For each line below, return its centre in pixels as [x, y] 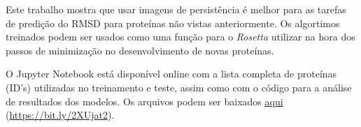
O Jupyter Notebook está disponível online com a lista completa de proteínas [171, 74]
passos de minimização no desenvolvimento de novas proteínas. [140, 50]
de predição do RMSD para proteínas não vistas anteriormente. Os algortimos [173, 23]
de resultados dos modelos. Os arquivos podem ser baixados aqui [144, 101]
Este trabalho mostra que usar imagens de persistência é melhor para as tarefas [176, 9]
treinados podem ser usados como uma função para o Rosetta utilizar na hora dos [180, 37]
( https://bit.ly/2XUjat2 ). [60, 115]
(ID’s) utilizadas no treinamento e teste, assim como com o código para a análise [179, 87]
